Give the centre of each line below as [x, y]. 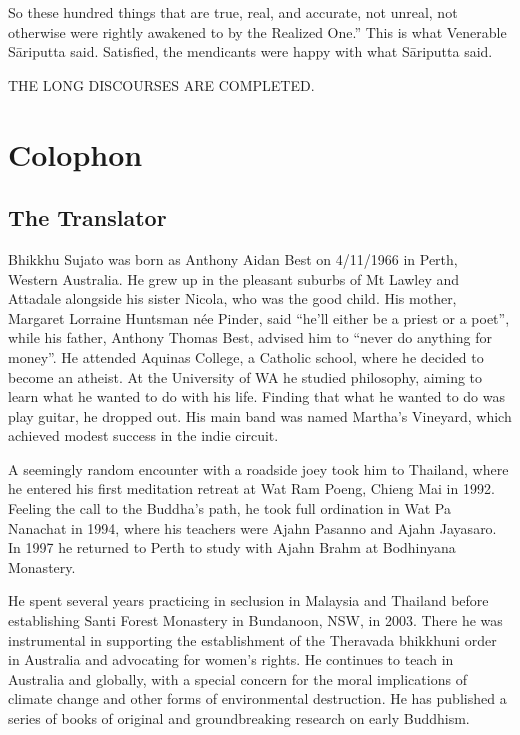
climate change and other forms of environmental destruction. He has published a [257, 698]
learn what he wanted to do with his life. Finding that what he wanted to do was [256, 396]
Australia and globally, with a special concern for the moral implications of [237, 678]
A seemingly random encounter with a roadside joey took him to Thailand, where [258, 468]
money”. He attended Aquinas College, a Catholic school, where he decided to [246, 356]
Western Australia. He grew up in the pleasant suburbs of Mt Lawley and [234, 278]
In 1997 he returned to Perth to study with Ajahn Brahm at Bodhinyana [232, 547]
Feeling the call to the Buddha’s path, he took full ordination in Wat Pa [229, 508]
